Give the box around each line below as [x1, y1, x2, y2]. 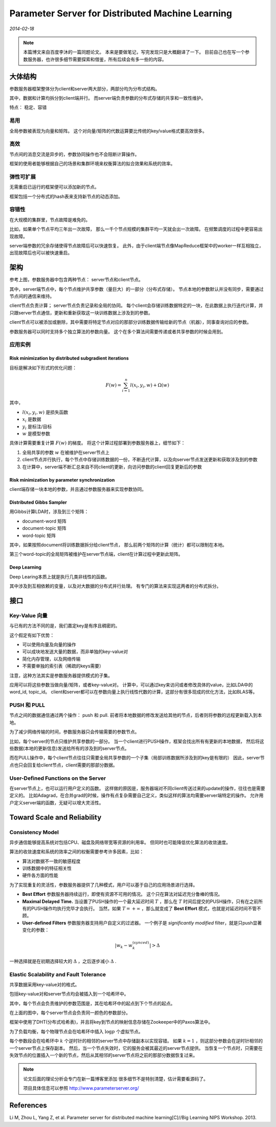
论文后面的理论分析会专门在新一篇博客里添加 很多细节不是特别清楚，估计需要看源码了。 [23, 1075, 208, 1081]
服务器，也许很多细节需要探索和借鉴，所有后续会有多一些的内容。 [27, 56, 167, 62]
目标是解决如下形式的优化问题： [9, 365, 77, 371]
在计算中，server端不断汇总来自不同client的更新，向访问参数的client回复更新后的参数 [22, 463, 202, 470]
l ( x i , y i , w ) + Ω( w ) [130, 382, 170, 389]
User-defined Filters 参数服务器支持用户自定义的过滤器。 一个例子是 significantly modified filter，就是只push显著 [22, 919, 262, 926]
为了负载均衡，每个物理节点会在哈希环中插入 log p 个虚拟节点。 [9, 1028, 143, 1034]
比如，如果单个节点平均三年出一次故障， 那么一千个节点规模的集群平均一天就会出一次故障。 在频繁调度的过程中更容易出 [9, 226, 263, 232]
